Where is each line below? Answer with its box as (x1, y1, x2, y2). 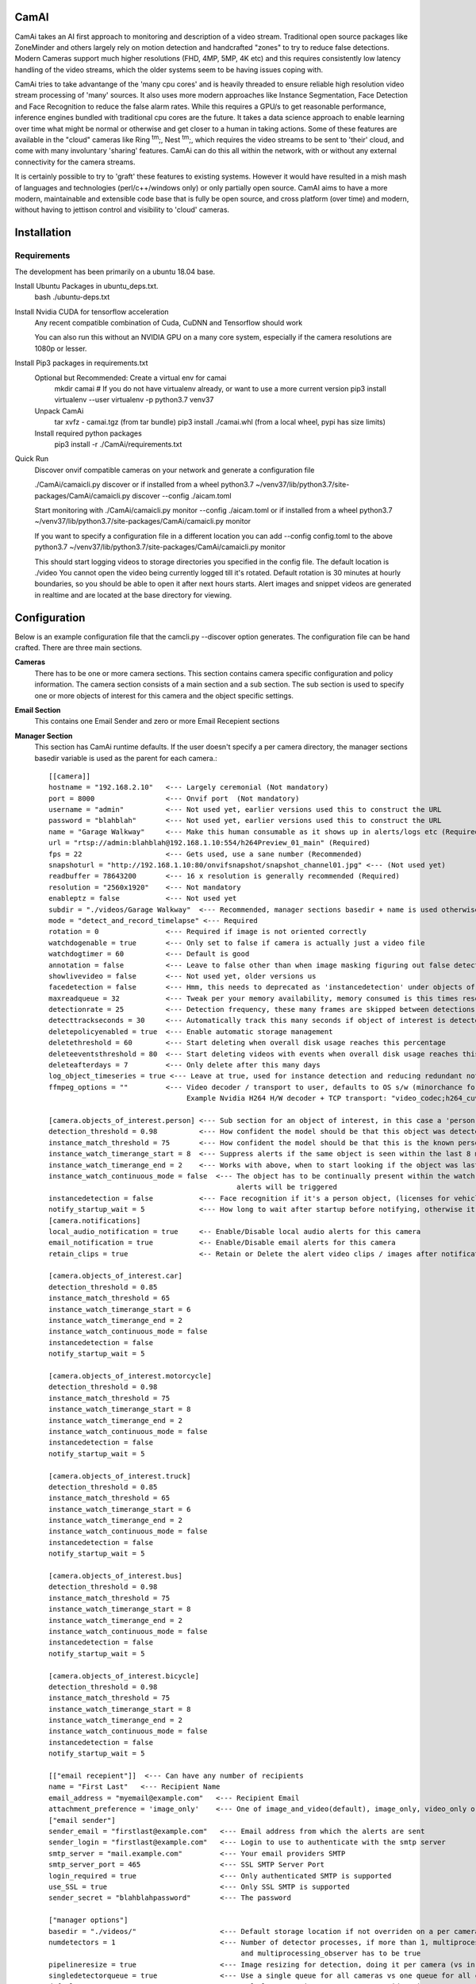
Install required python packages (34, 429, 142, 438)
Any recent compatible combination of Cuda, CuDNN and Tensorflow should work (34, 318, 303, 328)
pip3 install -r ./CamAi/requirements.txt (54, 440, 182, 448)
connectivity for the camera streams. (14, 157, 136, 167)
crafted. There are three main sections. (14, 643, 143, 652)
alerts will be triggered (236, 1182, 337, 1192)
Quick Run (14, 454, 49, 463)
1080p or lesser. (34, 344, 87, 353)
